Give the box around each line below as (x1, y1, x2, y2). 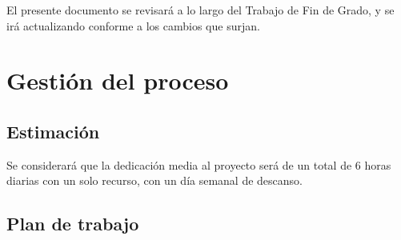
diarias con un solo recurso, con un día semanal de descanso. (6, 172, 303, 189)
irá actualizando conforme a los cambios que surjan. (6, 17, 260, 34)
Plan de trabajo (6, 211, 139, 236)
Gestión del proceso (6, 64, 229, 97)
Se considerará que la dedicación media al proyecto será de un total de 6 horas (6, 156, 391, 173)
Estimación (6, 118, 100, 143)
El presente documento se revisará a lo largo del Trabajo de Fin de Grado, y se (6, 2, 395, 18)
